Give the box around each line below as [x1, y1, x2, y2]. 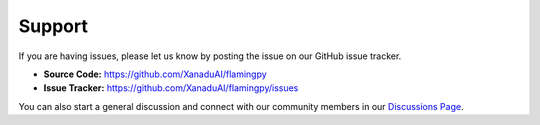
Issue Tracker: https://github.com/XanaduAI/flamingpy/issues [43, 82, 299, 94]
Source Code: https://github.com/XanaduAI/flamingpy [43, 68, 267, 80]
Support [18, 15, 89, 37]
